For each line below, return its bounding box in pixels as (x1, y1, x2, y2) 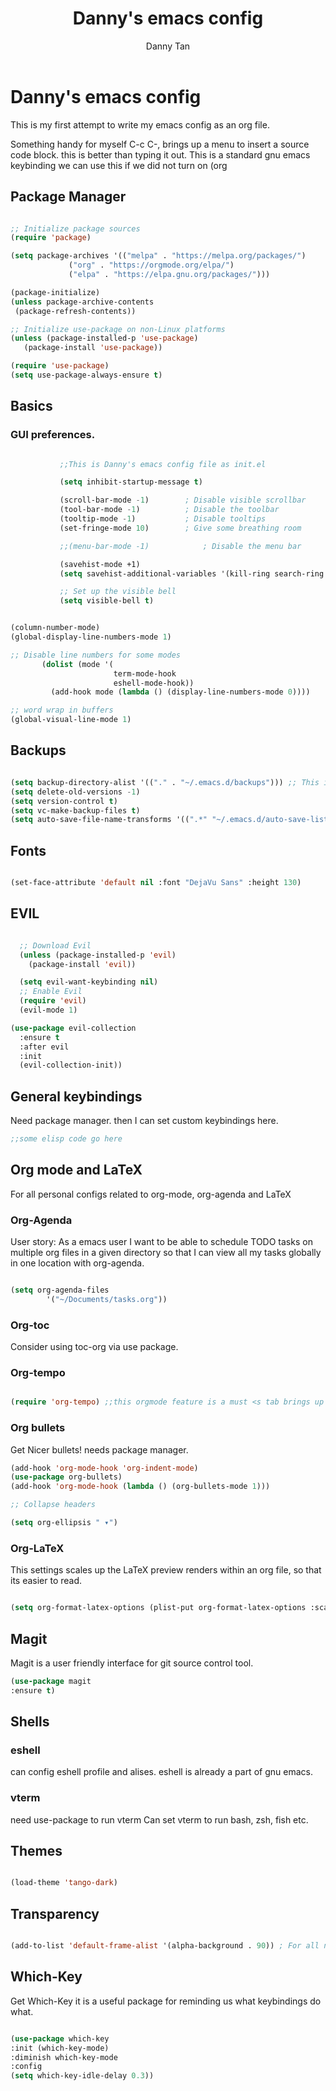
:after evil (19, 1042, 70, 1052)
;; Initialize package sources (10, 223, 141, 234)
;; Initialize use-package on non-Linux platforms (10, 324, 226, 334)
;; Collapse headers (10, 1500, 97, 1510)
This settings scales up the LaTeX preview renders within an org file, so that (10, 1564, 322, 1576)
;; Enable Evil (19, 987, 83, 997)
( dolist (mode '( (41, 659, 114, 669)
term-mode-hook (113, 668, 177, 679)
